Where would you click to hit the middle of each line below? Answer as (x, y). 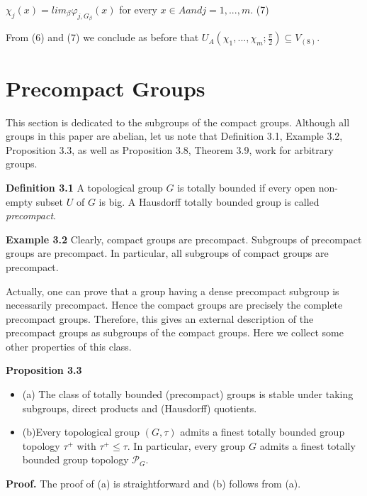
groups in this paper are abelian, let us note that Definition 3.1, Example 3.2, (174, 136)
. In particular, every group (186, 445)
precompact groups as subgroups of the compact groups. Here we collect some (175, 332)
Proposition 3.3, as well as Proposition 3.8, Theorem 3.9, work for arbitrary (170, 149)
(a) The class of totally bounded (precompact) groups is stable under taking (188, 394)
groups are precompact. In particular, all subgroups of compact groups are (167, 253)
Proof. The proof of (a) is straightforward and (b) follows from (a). (153, 484)
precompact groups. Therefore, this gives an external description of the (160, 318)
